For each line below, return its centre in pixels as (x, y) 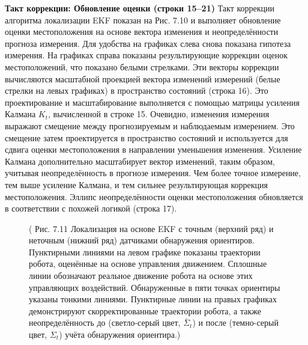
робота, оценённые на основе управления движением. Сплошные (148, 264)
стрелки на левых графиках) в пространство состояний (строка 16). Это (137, 90)
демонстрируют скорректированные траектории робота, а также (145, 310)
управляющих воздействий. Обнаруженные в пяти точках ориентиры (155, 287)
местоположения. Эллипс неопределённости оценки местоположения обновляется (154, 196)
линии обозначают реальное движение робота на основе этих (141, 276)
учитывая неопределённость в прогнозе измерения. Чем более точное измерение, (153, 173)
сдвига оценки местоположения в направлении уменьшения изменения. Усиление (153, 149)
